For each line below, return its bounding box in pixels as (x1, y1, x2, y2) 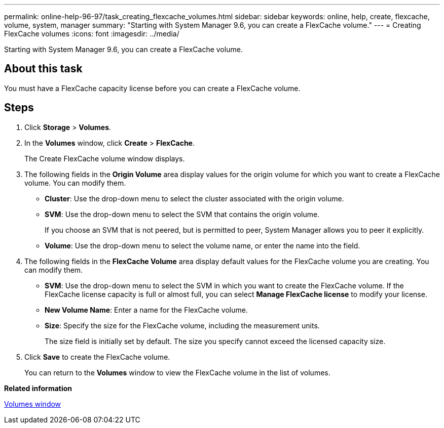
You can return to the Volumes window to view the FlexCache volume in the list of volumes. (24, 368, 330, 377)
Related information (4, 383, 72, 393)
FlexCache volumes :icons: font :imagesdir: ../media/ (4, 29, 179, 38)
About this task (4, 62, 83, 75)
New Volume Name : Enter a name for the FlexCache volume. (45, 305, 248, 314)
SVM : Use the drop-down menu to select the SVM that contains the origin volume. (45, 209, 320, 219)
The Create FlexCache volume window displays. (24, 154, 185, 163)
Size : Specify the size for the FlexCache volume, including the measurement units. (45, 321, 320, 330)
